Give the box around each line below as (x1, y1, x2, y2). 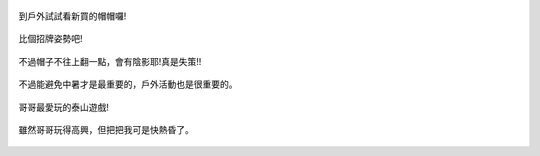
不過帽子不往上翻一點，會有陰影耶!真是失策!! (18, 55, 202, 67)
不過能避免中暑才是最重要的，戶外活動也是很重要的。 (18, 78, 238, 90)
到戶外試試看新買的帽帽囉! (18, 10, 127, 22)
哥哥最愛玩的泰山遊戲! (18, 101, 110, 113)
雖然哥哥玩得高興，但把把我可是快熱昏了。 (18, 123, 194, 135)
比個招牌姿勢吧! (18, 33, 84, 45)
